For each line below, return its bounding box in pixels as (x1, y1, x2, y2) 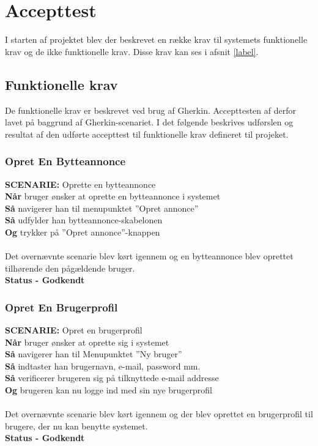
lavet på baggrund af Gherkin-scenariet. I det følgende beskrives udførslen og (5, 116, 294, 128)
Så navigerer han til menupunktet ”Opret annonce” (5, 201, 199, 214)
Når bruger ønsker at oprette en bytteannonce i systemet (5, 190, 221, 203)
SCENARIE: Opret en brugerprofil (5, 324, 142, 336)
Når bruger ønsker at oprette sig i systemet (5, 335, 169, 348)
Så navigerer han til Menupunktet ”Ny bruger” (5, 348, 182, 360)
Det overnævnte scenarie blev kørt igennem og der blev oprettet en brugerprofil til (5, 407, 313, 420)
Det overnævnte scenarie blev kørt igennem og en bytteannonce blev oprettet (5, 250, 294, 262)
